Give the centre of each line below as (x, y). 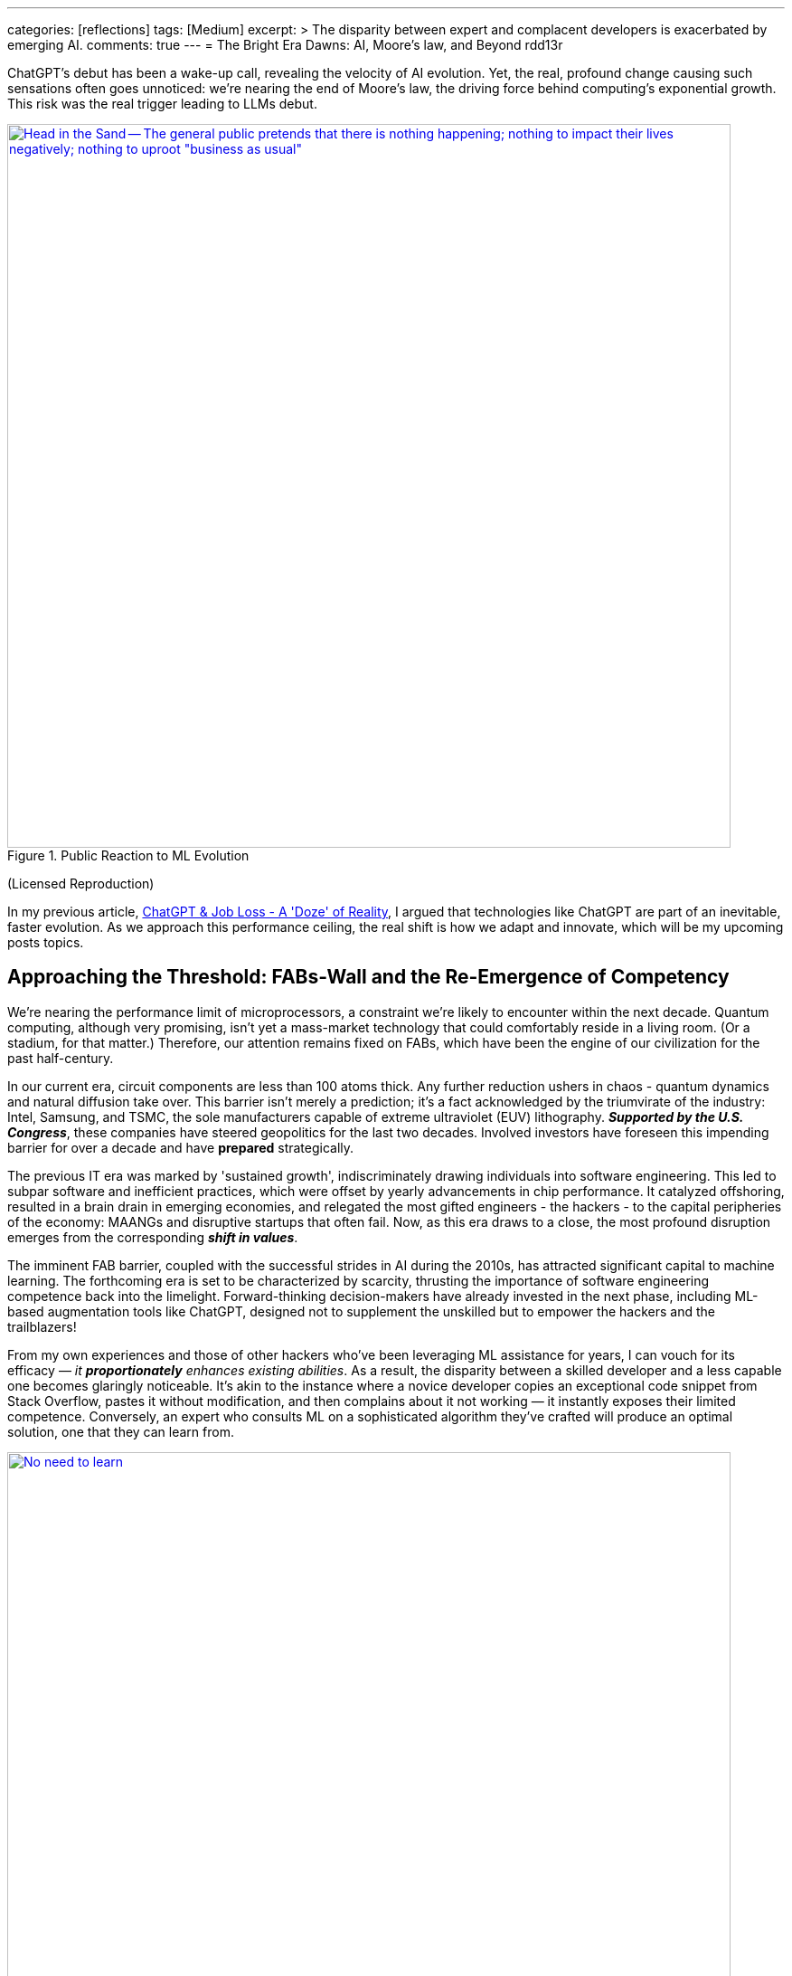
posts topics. (46, 942)
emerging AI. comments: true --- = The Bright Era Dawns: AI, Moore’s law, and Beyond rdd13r (285, 45)
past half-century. (61, 1058)
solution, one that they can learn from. (121, 1431)
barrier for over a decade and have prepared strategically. (181, 1147)
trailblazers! (42, 1326)
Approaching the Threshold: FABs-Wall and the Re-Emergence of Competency (368, 977)
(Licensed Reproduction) (81, 883)
